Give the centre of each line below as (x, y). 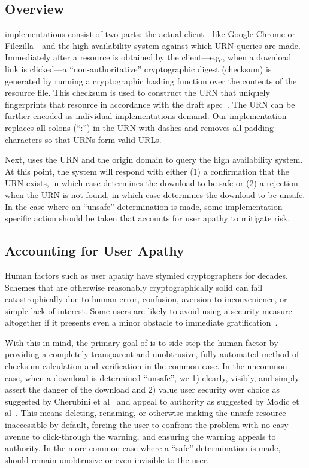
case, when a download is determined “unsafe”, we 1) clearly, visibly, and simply (152, 377)
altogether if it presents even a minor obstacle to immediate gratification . (141, 322)
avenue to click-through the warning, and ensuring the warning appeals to (140, 436)
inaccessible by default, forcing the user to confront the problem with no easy (147, 425)
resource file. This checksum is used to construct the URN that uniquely (137, 92)
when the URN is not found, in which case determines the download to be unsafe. (155, 194)
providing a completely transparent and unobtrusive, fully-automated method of (152, 354)
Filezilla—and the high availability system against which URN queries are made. (153, 45)
